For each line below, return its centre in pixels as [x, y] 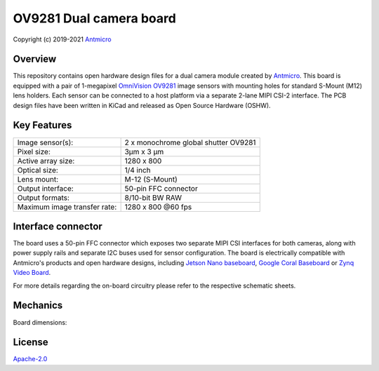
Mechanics [38, 305]
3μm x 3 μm [144, 151]
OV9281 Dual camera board [95, 18]
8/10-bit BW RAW [153, 198]
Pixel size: [34, 151]
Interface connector [58, 226]
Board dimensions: [40, 322]
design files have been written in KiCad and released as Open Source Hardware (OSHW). [142, 105]
